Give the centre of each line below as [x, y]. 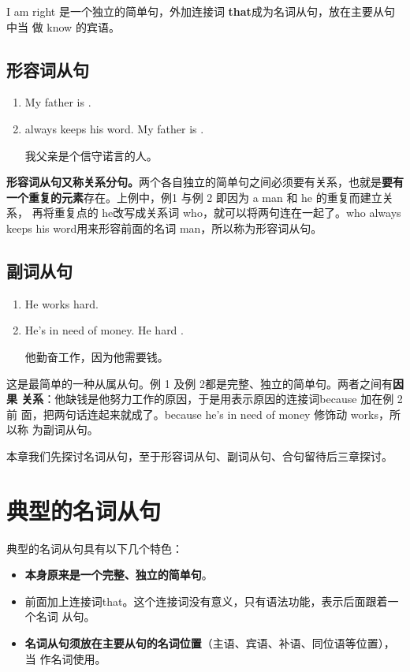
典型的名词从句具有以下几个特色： [95, 548]
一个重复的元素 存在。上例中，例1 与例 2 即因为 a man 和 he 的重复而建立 [194, 197]
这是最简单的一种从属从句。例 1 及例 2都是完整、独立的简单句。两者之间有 [199, 383]
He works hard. [61, 303]
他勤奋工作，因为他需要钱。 [97, 356]
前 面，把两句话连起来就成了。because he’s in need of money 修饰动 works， [198, 414]
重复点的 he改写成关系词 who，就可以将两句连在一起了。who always [227, 213]
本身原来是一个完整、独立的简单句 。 [119, 575]
